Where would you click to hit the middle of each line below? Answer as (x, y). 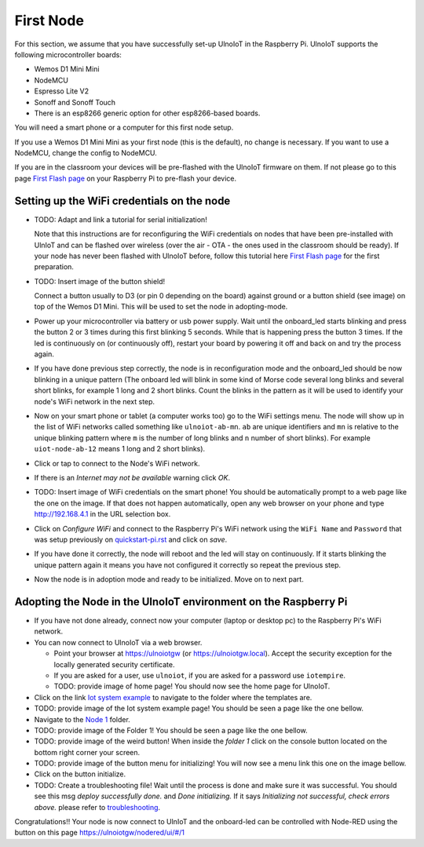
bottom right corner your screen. (87, 752)
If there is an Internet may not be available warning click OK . (132, 477)
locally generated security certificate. (114, 664)
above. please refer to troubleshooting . (97, 807)
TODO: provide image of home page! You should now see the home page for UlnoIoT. (192, 686)
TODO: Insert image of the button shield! (100, 281)
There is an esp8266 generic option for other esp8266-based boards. (147, 113)
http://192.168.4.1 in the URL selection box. (102, 514)
